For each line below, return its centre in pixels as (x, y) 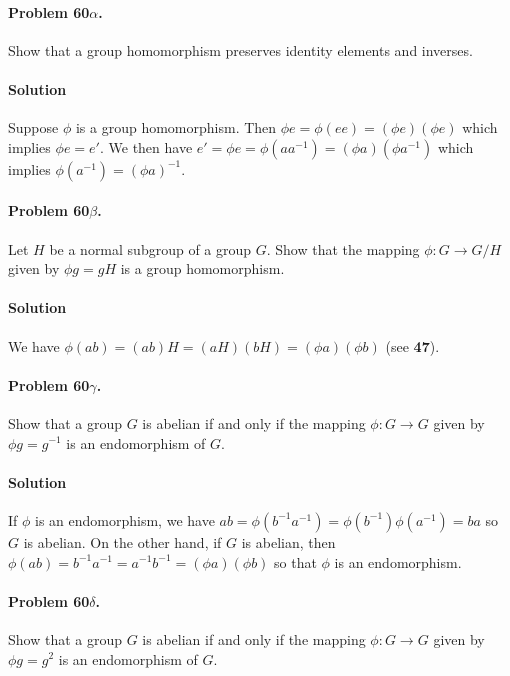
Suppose (33, 127)
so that (295, 561)
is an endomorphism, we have (125, 519)
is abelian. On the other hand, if (122, 541)
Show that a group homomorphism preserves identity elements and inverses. (240, 49)
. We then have (146, 146)
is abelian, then (288, 541)
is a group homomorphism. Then (176, 127)
